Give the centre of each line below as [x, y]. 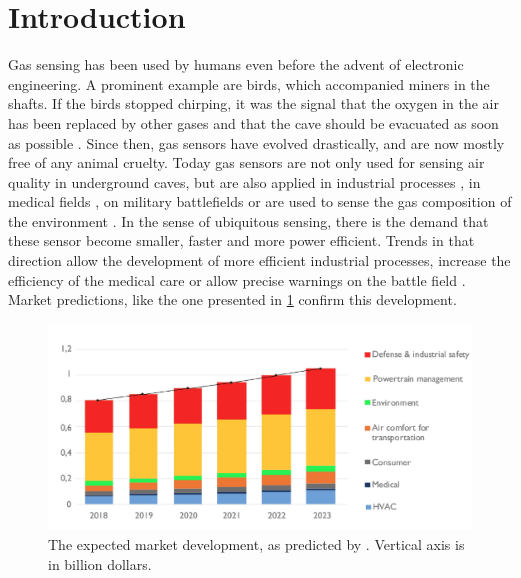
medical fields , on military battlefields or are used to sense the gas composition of [260, 201]
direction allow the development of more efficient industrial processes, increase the [259, 260]
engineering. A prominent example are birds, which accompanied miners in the [249, 83]
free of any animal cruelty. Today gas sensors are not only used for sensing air [246, 162]
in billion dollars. [100, 563]
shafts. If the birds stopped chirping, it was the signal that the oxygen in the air [253, 103]
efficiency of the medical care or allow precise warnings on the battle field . [237, 279]
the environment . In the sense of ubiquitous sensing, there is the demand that [248, 220]
